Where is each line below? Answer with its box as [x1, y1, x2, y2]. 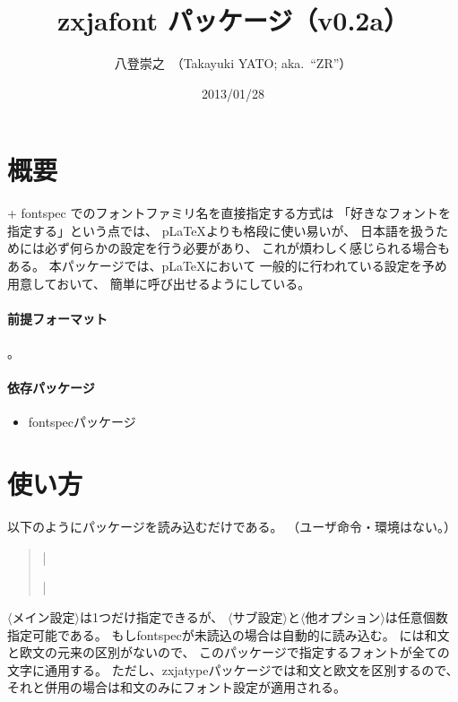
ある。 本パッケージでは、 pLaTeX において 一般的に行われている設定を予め [7, 256, 447, 275]
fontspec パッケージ [28, 412, 136, 431]
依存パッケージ [7, 378, 95, 397]
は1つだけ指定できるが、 [79, 607, 224, 626]
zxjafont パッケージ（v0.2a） [56, 2, 410, 39]
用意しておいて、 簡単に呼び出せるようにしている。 [7, 273, 311, 292]
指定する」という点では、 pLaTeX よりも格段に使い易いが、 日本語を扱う [7, 221, 436, 239]
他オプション [305, 607, 381, 626]
